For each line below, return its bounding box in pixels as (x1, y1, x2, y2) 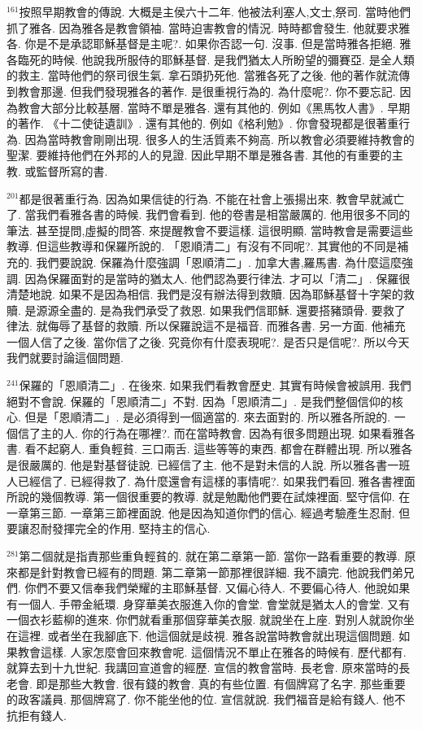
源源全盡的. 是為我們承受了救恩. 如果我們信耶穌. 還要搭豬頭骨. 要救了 (36, 301, 406, 318)
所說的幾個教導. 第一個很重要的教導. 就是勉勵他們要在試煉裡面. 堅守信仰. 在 (7, 488, 411, 505)
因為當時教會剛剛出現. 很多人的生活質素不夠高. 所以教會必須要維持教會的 (24, 130, 415, 147)
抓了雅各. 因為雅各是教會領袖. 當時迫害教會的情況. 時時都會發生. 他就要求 (7, 19, 399, 36)
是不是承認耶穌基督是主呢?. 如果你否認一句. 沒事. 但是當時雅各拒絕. (36, 35, 396, 52)
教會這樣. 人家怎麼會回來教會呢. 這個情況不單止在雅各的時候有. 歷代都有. (17, 643, 407, 660)
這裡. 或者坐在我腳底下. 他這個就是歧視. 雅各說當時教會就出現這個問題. (17, 626, 395, 644)
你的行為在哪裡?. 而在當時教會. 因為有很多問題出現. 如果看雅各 (81, 424, 415, 441)
